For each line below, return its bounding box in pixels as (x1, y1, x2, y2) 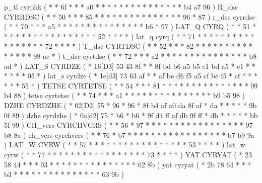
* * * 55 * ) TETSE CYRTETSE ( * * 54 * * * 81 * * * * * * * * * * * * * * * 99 (4, 80, 258, 90)
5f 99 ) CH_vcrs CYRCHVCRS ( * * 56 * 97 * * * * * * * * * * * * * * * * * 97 (4, 120, 253, 130)
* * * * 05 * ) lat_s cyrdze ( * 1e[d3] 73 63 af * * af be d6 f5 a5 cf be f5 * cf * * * (4, 70, 258, 81)
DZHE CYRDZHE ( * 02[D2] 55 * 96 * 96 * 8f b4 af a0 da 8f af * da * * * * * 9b (4, 100, 257, 110)
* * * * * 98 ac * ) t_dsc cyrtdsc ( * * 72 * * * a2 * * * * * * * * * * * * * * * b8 (4, 50, 256, 61)
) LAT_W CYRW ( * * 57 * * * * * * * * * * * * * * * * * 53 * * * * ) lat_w (4, 139, 245, 150)
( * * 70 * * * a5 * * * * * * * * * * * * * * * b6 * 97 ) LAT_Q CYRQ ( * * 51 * (4, 21, 256, 32)
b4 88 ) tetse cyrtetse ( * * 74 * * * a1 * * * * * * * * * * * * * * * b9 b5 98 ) (4, 90, 245, 101)
